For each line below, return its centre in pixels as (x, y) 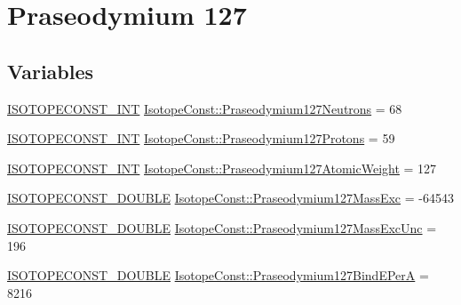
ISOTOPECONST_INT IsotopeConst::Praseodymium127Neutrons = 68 (205, 108)
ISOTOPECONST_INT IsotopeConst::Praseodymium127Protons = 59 (201, 138)
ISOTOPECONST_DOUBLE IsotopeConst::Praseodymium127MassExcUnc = (222, 227)
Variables (51, 71)
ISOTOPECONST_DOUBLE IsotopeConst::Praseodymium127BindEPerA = (218, 275)
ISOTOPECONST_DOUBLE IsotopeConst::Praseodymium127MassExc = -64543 (230, 198)
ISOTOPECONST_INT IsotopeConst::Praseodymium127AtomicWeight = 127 (222, 168)
